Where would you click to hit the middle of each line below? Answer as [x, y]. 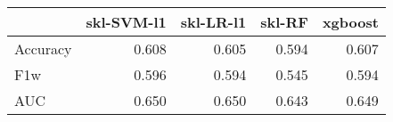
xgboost [350, 22]
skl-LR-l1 [213, 22]
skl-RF [284, 22]
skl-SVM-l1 [126, 22]
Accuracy [43, 49]
